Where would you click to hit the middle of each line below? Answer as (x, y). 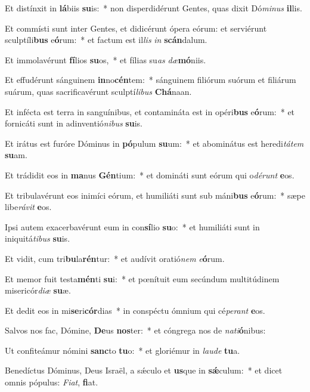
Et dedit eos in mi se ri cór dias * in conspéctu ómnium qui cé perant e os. (135, 310)
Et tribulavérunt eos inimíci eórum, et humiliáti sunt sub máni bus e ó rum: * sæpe (155, 195)
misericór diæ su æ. (38, 290)
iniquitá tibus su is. (38, 238)
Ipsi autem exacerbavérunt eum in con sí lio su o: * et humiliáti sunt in (132, 226)
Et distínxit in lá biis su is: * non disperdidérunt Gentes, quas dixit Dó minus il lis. (154, 8)
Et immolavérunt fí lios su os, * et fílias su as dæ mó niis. (106, 59)
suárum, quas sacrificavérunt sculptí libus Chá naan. (98, 91)
